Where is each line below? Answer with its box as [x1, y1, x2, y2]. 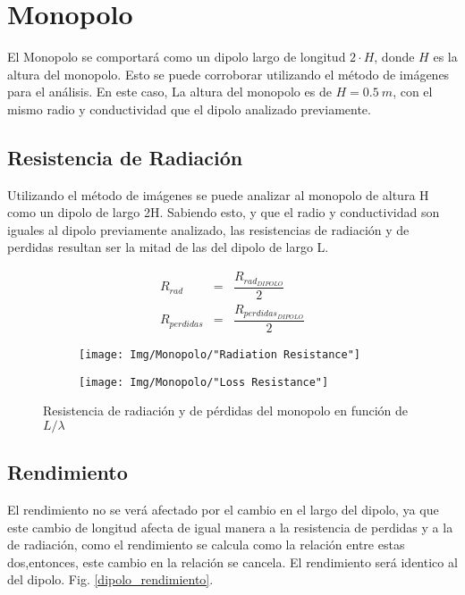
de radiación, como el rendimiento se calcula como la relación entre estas [7, 535, 405, 554]
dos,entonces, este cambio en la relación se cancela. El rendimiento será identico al [7, 552, 458, 571]
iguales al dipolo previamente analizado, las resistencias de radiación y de [7, 220, 410, 239]
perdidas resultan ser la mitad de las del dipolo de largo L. [7, 238, 329, 256]
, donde [374, 47, 415, 66]
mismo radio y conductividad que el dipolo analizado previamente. [7, 99, 371, 118]
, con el [393, 82, 433, 101]
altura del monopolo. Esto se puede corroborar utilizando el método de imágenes [7, 64, 450, 83]
